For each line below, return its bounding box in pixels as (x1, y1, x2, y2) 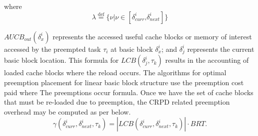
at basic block (110, 43, 153, 54)
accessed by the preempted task (4, 43, 101, 54)
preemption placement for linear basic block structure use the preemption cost (4, 77, 244, 87)
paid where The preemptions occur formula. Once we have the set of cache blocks (4, 87, 253, 97)
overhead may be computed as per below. (4, 106, 131, 117)
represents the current (187, 43, 254, 54)
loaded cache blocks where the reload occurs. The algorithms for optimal (4, 67, 226, 78)
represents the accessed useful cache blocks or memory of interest (52, 31, 252, 41)
